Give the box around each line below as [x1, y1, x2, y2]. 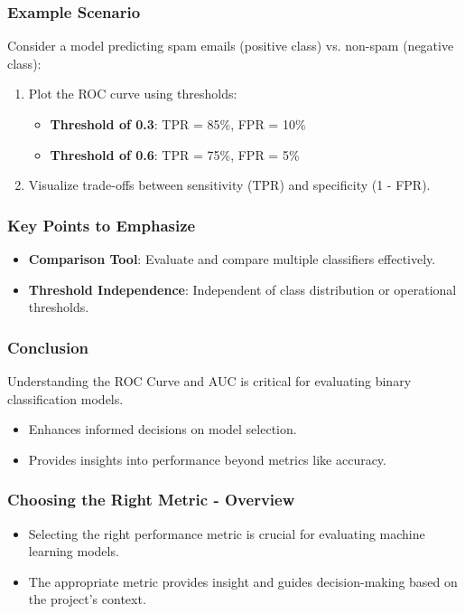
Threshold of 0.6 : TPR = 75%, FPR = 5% [50, 145, 300, 164]
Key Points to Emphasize [7, 213, 196, 236]
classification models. [7, 389, 124, 408]
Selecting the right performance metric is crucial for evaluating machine [28, 524, 425, 543]
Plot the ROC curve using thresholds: [28, 84, 237, 103]
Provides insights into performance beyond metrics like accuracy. [28, 449, 386, 468]
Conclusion [7, 335, 88, 358]
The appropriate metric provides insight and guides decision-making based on [28, 571, 458, 590]
